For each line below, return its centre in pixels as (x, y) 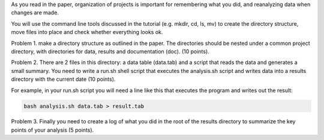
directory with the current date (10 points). (63, 79)
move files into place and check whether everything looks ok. (87, 32)
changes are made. (35, 13)
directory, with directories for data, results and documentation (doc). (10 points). (110, 51)
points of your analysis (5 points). (52, 130)
